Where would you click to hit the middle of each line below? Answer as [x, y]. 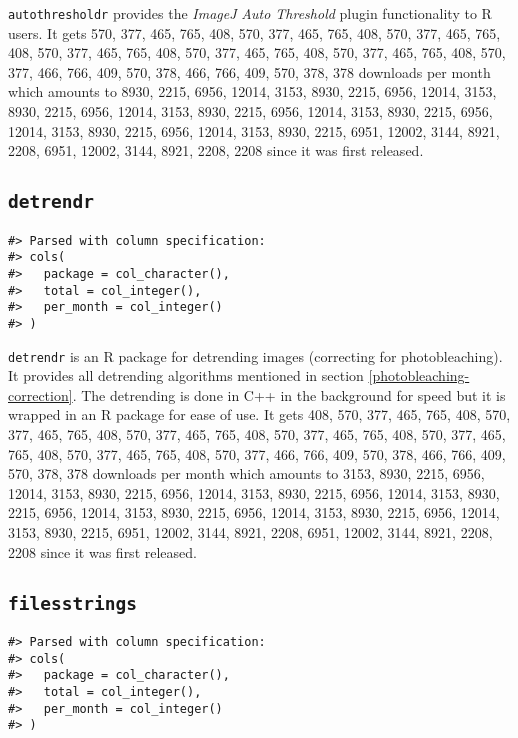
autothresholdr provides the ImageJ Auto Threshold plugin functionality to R [250, 13]
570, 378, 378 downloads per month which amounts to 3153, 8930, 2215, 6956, [246, 473]
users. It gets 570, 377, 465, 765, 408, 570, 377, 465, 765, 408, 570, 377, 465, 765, [254, 32]
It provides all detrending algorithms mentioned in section [186, 375]
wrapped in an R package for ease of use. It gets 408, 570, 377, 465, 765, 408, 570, [259, 414]
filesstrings [72, 603]
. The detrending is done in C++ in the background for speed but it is [289, 394]
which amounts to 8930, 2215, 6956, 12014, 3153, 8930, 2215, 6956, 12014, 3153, [252, 91]
